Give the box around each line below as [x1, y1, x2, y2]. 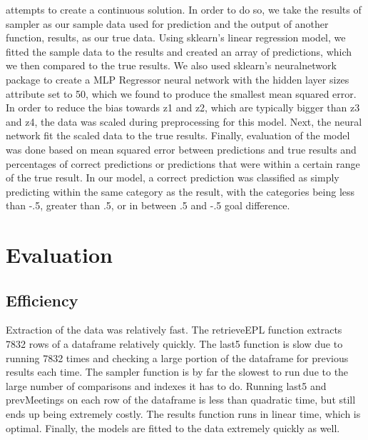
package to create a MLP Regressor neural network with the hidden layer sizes [6, 71, 349, 86]
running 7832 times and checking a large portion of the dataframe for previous [6, 350, 349, 365]
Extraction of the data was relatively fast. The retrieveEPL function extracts [6, 322, 342, 337]
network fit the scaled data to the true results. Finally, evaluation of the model [6, 128, 350, 143]
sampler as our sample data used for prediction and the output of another [6, 16, 329, 31]
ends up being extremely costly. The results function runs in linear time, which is [6, 406, 361, 421]
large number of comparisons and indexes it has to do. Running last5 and [6, 378, 327, 393]
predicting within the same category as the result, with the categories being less [6, 184, 355, 199]
